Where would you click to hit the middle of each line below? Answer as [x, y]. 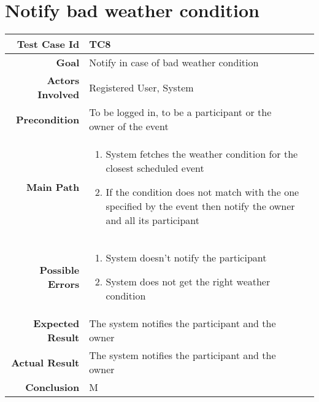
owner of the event [129, 126]
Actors [63, 80]
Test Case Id [48, 44]
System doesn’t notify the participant [186, 258]
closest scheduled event [155, 168]
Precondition [48, 119]
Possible [60, 269]
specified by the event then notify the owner [200, 206]
